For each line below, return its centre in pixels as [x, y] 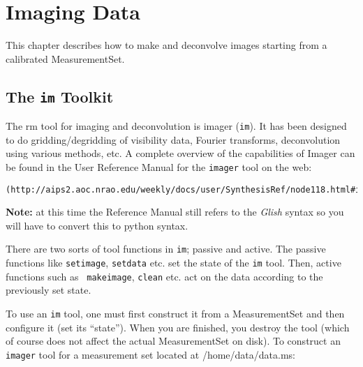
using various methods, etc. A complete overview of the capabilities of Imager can [180, 153]
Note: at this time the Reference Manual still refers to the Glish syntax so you [175, 212]
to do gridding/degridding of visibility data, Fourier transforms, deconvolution [173, 139]
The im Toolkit [60, 96]
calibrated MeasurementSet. [65, 58]
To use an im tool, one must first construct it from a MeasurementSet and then [175, 313]
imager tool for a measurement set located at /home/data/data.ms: [151, 354]
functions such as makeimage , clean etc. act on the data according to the [164, 276]
